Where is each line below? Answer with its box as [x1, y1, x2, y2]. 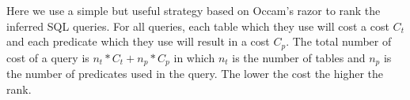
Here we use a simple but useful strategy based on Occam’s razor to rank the [6, 2, 381, 18]
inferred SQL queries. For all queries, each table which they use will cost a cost [6, 17, 389, 34]
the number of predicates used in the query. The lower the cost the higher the [6, 65, 384, 82]
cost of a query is [6, 49, 89, 65]
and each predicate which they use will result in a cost [6, 33, 270, 50]
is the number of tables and [232, 49, 366, 65]
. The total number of [286, 33, 392, 50]
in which [173, 49, 215, 65]
